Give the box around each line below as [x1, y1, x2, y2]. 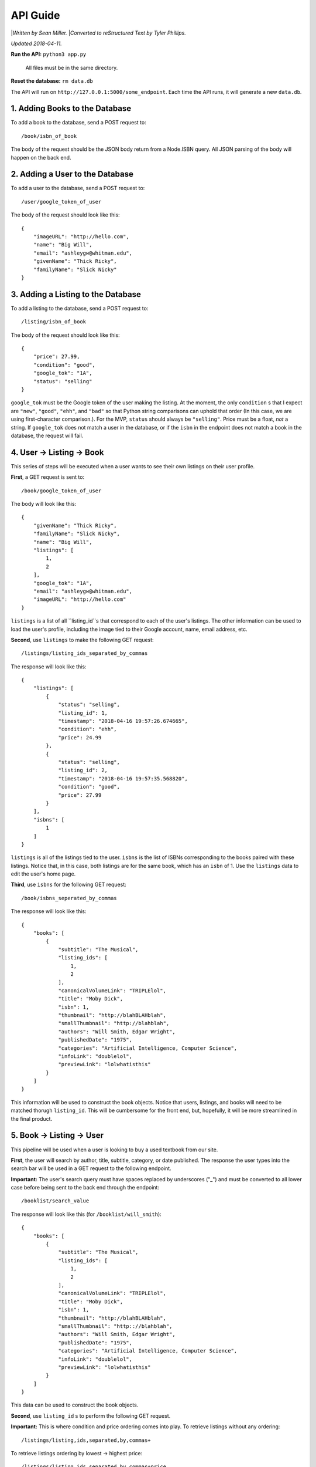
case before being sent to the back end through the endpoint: [11, 1184, 160, 1191]
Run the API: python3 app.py [11, 50, 87, 58]
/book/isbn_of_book [21, 133, 77, 139]
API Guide [11, 9, 60, 22]
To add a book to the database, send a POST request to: [11, 119, 146, 126]
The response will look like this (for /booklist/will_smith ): [11, 1211, 162, 1218]
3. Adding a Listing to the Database [11, 289, 142, 299]
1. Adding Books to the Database [11, 103, 132, 114]
